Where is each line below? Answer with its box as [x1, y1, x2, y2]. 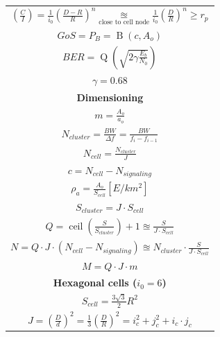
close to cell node [99, 18, 150, 26]
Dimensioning [76, 89, 144, 104]
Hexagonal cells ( [53, 275, 137, 290]
